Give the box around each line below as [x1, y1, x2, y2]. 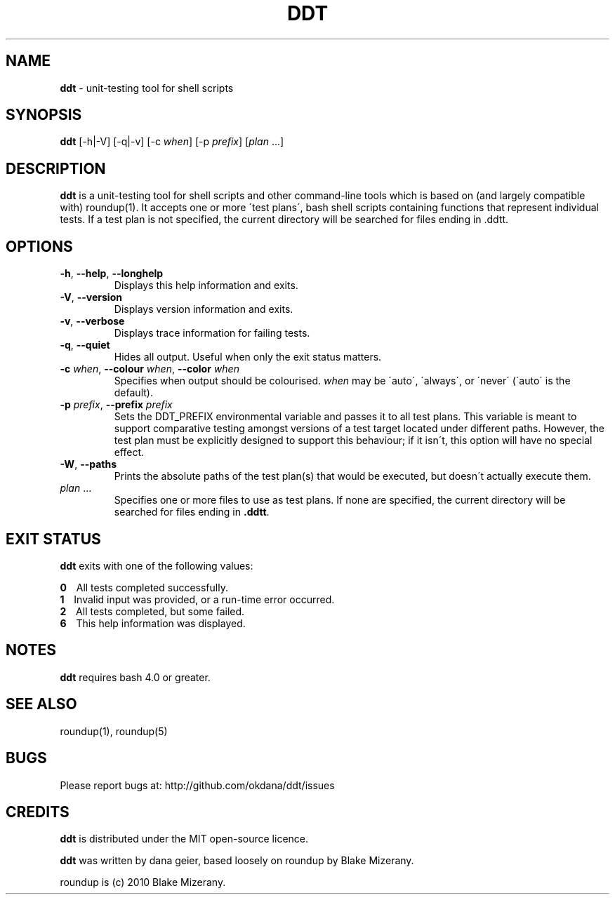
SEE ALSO [6, 695, 77, 713]
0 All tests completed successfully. [60, 581, 228, 593]
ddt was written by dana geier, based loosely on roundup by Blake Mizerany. [60, 854, 414, 867]
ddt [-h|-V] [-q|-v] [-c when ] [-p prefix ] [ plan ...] [60, 135, 284, 148]
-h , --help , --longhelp [60, 267, 164, 280]
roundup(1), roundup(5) [60, 725, 168, 737]
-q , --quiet [60, 339, 110, 351]
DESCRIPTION [6, 159, 106, 177]
